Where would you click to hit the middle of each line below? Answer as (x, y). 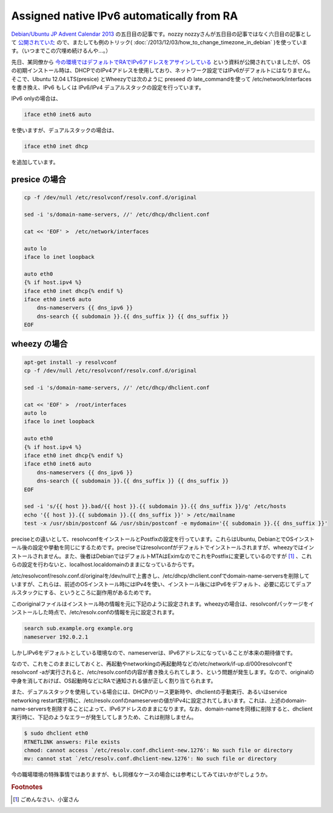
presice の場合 (39, 180)
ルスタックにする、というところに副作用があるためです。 (83, 593)
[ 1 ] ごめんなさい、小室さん (46, 800)
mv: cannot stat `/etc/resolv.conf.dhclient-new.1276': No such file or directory (150, 759)
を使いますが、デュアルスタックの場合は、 (64, 130)
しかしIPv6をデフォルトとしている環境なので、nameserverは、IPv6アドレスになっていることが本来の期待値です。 (154, 652)
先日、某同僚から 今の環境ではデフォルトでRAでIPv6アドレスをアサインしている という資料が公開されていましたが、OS (161, 62)
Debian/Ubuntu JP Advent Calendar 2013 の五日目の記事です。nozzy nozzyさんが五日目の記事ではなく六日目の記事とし (161, 34)
